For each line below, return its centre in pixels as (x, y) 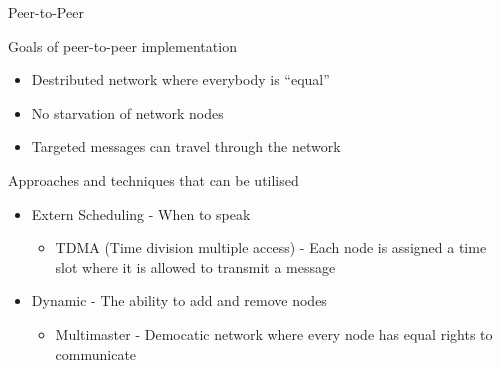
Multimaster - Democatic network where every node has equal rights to (274, 333)
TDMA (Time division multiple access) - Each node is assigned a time (271, 247)
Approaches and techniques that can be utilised (153, 179)
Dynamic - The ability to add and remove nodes (179, 300)
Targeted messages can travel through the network (186, 146)
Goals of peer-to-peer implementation (122, 45)
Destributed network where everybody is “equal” (180, 79)
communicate (96, 353)
